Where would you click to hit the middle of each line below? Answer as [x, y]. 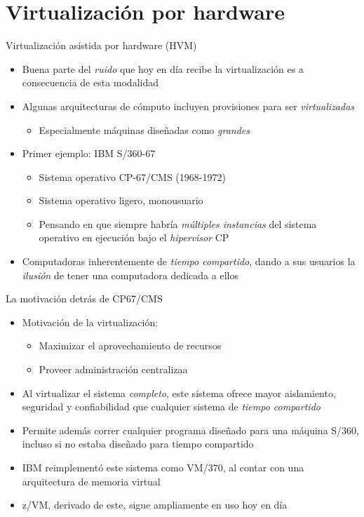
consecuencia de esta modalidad [90, 82]
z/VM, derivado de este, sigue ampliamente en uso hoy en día [155, 505]
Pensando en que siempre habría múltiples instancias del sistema [178, 223]
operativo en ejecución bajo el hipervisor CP [134, 237]
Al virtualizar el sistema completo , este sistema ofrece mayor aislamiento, [179, 392]
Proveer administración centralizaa [113, 369]
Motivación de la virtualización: [90, 322]
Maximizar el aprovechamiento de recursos [130, 345]
